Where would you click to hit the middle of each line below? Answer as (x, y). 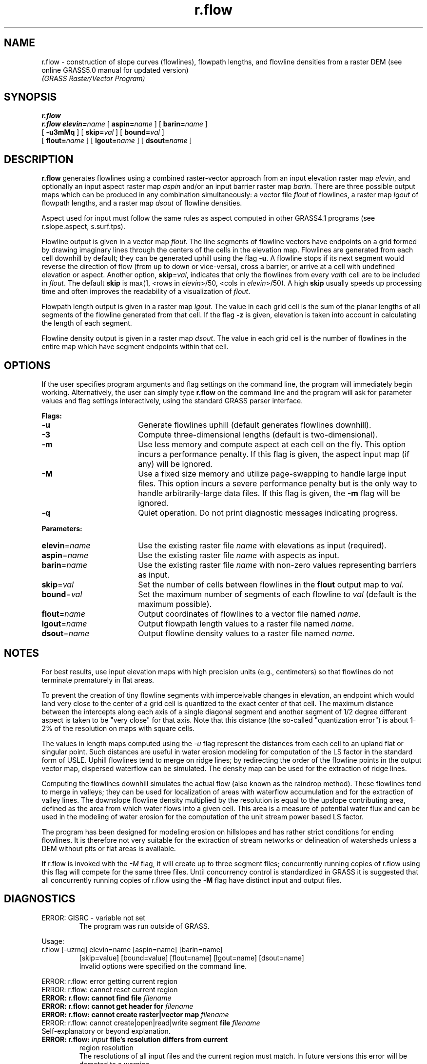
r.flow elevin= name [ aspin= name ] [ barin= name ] (125, 124)
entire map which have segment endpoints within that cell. (135, 347)
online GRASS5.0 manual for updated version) (115, 70)
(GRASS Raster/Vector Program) (93, 78)
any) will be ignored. (175, 464)
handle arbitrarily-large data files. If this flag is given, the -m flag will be (269, 493)
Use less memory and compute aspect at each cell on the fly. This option (272, 445)
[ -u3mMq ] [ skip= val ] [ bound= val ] (103, 132)
